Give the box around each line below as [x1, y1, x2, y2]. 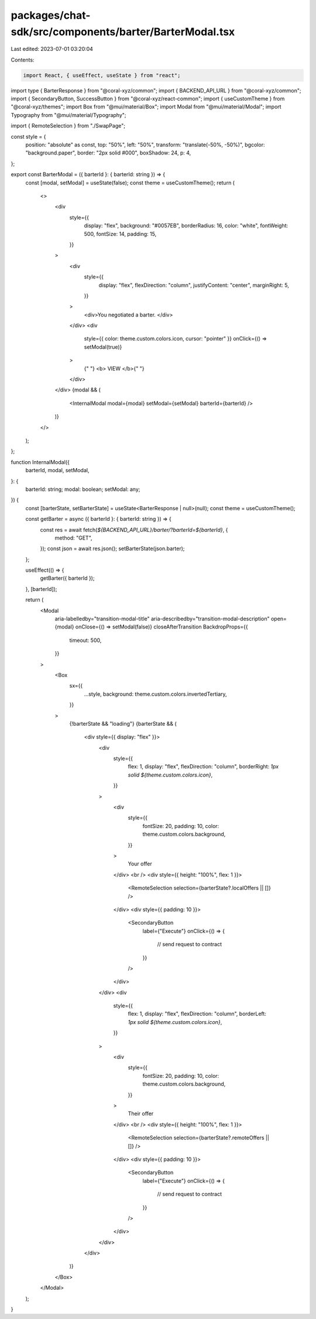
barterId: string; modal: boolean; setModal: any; [25, 486, 140, 493]
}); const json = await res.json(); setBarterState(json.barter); [40, 545, 185, 552]
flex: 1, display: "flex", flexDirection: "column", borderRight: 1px [128, 763, 279, 770]
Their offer [128, 1110, 154, 1117]
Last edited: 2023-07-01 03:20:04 [11, 46, 94, 53]
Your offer [128, 860, 152, 867]
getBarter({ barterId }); [40, 575, 95, 582]
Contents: [11, 56, 35, 63]
